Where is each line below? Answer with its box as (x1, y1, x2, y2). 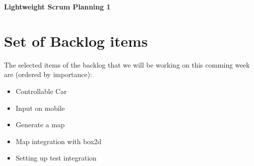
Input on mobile (15, 102, 65, 113)
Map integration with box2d (15, 136, 102, 146)
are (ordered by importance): (4, 69, 92, 80)
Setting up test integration (15, 153, 97, 163)
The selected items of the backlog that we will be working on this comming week (4, 59, 250, 70)
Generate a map (15, 119, 65, 130)
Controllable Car (15, 85, 67, 96)
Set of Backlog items (4, 30, 148, 51)
